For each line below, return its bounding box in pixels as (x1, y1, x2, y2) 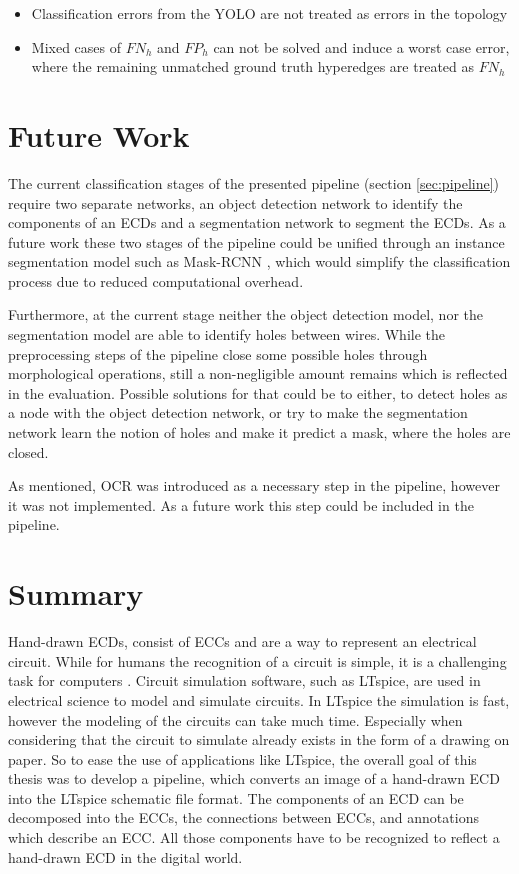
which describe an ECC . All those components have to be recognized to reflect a (8, 827, 500, 848)
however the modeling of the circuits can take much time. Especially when (8, 709, 463, 730)
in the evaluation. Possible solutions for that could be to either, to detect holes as (8, 382, 508, 403)
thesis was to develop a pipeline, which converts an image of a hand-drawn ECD (8, 768, 500, 789)
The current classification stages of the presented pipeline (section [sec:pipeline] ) (8, 172, 500, 193)
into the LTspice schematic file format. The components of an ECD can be (8, 787, 464, 808)
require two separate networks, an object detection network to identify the (8, 192, 463, 213)
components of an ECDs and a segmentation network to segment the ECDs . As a (8, 212, 506, 233)
